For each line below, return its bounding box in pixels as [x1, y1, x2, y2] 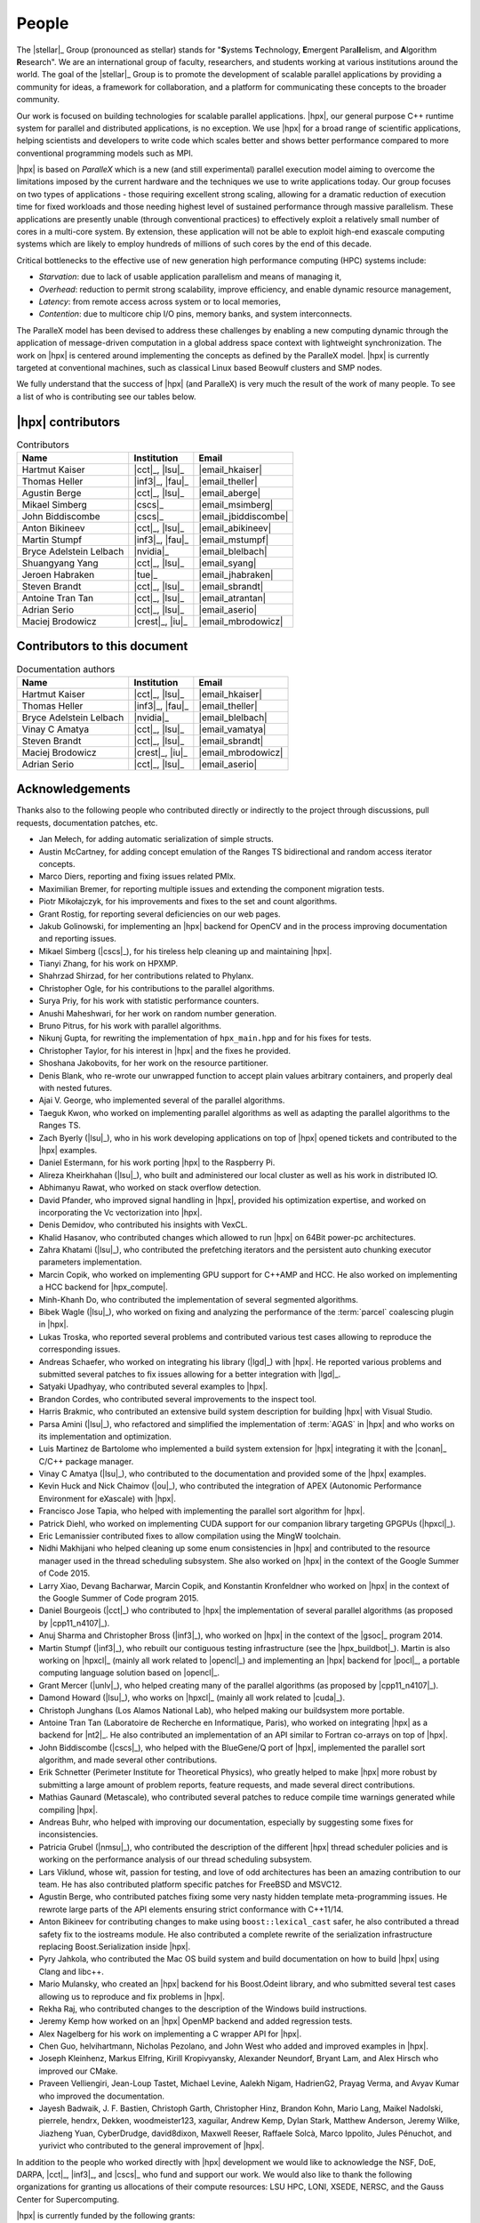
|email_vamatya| [198, 723, 267, 735]
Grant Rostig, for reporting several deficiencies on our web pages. [38, 908, 281, 919]
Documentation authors [16, 662, 116, 675]
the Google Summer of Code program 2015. [38, 1593, 199, 1603]
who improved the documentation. [38, 2091, 164, 2101]
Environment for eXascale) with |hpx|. [38, 1493, 177, 1504]
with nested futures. [38, 1082, 113, 1093]
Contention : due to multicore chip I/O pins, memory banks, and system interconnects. [38, 309, 353, 319]
